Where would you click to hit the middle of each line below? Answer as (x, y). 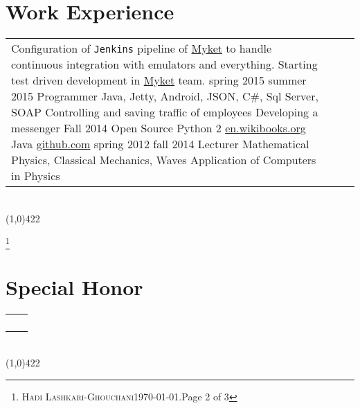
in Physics (36, 176)
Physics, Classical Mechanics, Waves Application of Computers (164, 160)
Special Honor (74, 286)
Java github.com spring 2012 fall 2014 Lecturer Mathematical (160, 144)
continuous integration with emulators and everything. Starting (164, 64)
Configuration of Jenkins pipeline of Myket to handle (142, 48)
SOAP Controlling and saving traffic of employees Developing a (165, 112)
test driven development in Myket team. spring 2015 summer (159, 80)
